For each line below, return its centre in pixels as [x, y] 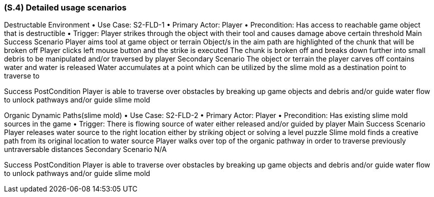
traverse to [22, 76]
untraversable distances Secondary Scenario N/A [85, 149]
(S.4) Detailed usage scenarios [65, 7]
